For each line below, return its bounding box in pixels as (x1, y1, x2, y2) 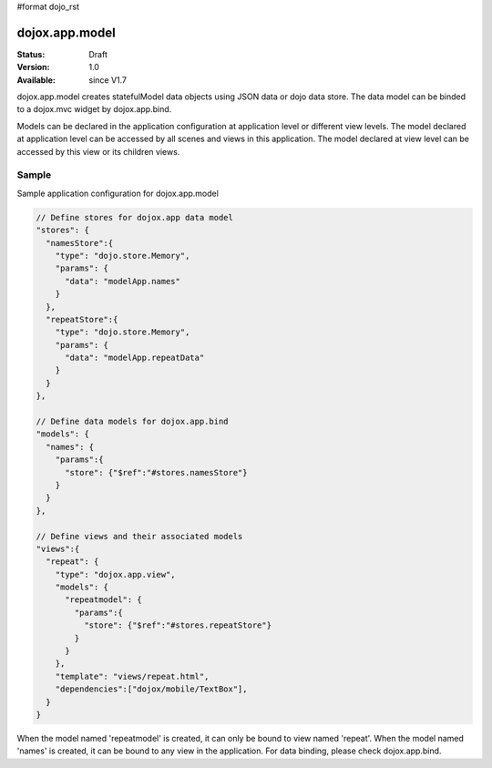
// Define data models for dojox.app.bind (36, 416, 229, 427)
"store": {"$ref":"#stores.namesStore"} (65, 467, 248, 477)
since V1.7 (88, 74, 128, 86)
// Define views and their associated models (36, 531, 243, 541)
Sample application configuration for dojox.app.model (16, 188, 219, 199)
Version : (16, 62, 50, 73)
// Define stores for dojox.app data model (36, 212, 234, 222)
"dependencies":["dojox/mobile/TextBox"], (55, 684, 248, 694)
